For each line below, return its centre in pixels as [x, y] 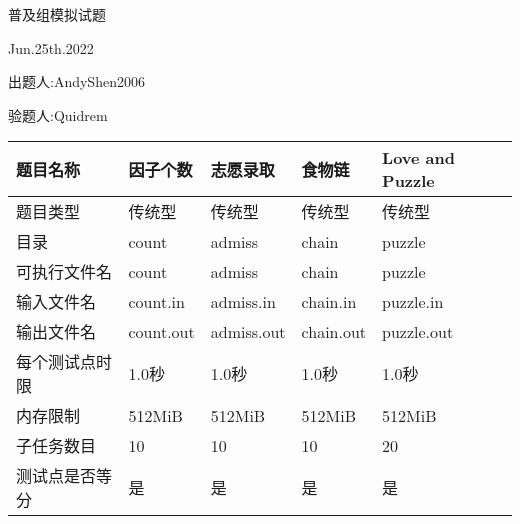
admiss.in [243, 301]
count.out [161, 331]
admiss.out [248, 331]
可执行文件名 [64, 272]
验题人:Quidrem [58, 114]
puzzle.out [418, 331]
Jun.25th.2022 [51, 47]
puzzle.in [413, 301]
